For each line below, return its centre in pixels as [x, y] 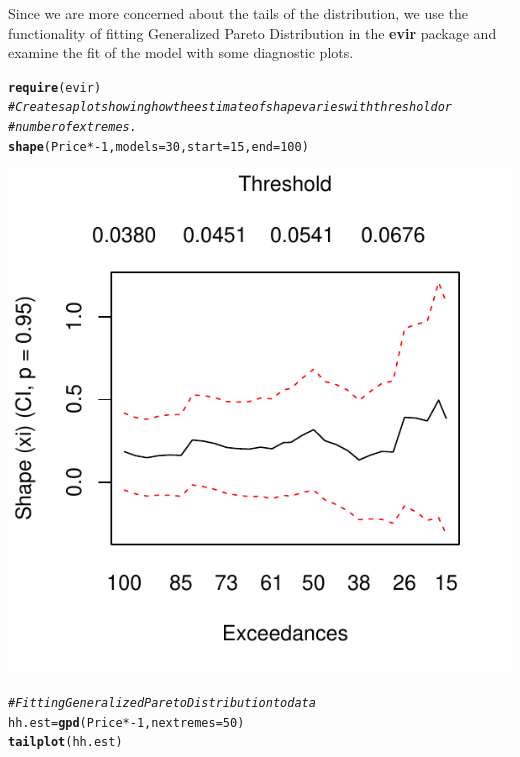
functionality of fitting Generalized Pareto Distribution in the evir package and [252, 32]
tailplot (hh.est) [65, 742]
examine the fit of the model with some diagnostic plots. [181, 52]
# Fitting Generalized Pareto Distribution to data [162, 703]
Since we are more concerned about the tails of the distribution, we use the [238, 13]
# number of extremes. [72, 127]
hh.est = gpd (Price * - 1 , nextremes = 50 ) [126, 722]
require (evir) [55, 87]
